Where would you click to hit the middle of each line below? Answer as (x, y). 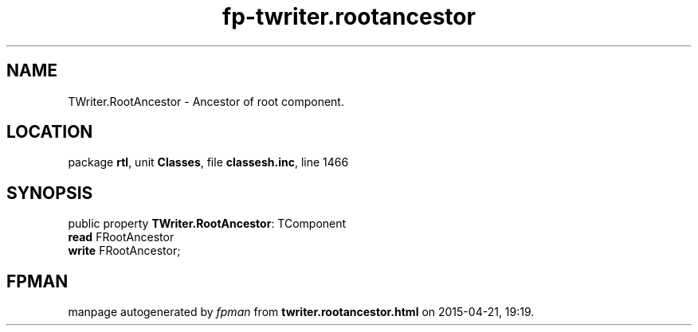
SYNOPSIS (50, 193)
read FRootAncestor (121, 237)
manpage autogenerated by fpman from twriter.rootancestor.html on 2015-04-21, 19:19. (301, 312)
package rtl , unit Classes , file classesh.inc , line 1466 (208, 162)
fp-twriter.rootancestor (349, 17)
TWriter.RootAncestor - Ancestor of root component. (206, 101)
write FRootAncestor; (124, 251)
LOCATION (50, 132)
